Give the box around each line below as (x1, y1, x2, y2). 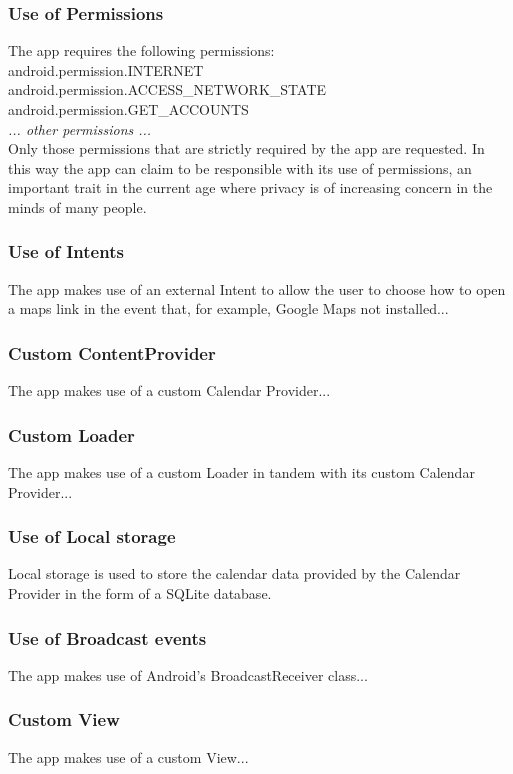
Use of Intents (8, 239, 124, 264)
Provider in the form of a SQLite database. (8, 583, 272, 603)
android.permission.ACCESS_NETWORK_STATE (8, 79, 327, 100)
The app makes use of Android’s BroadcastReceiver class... (8, 664, 368, 685)
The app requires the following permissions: (8, 40, 275, 61)
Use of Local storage (8, 524, 176, 549)
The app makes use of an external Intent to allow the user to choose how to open (8, 278, 506, 299)
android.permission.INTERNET (8, 59, 204, 80)
